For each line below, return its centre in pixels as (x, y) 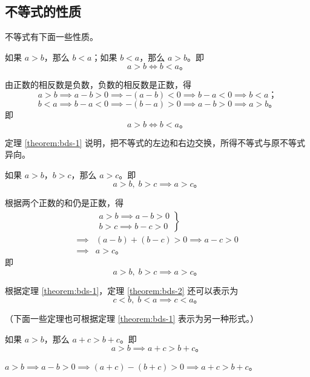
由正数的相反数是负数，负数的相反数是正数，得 (98, 85)
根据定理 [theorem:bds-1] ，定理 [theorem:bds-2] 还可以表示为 (122, 290)
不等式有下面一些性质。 (51, 37)
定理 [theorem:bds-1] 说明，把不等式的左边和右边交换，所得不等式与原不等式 (155, 142)
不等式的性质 (43, 11)
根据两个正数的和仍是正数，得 (64, 203)
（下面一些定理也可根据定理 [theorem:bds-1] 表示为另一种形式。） (132, 319)
